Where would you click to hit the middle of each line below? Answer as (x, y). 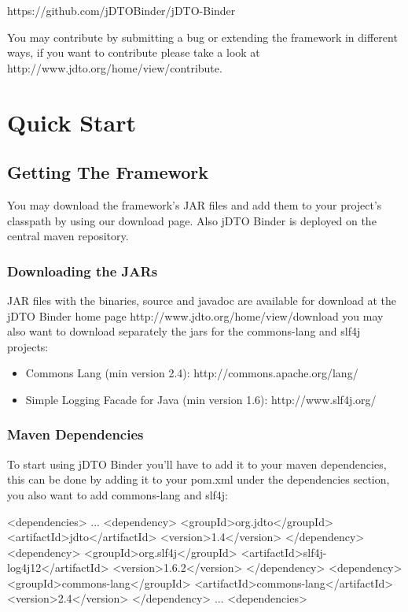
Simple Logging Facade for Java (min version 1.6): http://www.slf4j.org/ (201, 399)
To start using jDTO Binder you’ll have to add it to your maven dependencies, (197, 464)
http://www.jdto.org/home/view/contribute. (115, 67)
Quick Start (72, 122)
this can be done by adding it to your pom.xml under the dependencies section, (198, 479)
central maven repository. (68, 236)
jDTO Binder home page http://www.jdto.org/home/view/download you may (195, 315)
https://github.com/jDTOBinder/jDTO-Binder (121, 10)
